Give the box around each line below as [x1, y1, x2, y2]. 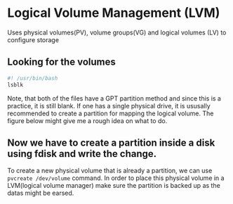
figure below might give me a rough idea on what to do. [7, 116, 168, 125]
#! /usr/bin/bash [7, 75, 58, 82]
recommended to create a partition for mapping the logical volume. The [7, 109, 214, 117]
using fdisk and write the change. [7, 148, 157, 160]
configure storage [7, 35, 60, 44]
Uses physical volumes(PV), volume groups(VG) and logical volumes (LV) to [7, 28, 227, 37]
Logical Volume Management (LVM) [7, 5, 220, 21]
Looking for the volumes [7, 56, 116, 68]
